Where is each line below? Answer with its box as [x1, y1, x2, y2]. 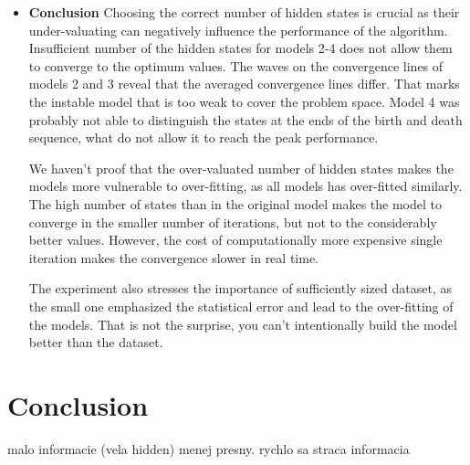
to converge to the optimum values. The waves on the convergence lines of [28, 56, 444, 75]
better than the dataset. [28, 333, 163, 352]
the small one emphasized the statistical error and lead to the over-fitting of [28, 296, 454, 315]
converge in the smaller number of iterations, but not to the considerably [28, 212, 437, 231]
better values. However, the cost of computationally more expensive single [28, 230, 443, 249]
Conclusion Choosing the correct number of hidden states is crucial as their [28, 3, 460, 21]
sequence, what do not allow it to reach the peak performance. [28, 128, 379, 147]
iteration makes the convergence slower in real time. [28, 248, 319, 267]
